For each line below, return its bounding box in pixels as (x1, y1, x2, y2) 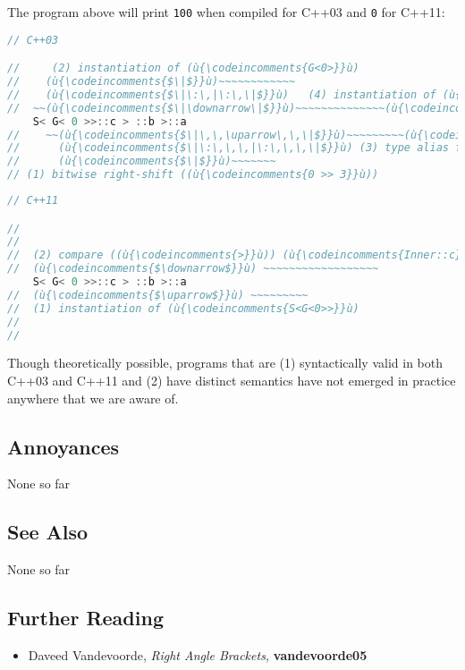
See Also (7, 518, 89, 546)
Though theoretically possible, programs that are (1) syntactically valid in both (7, 353, 444, 372)
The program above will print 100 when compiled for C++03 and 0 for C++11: (7, 3, 445, 21)
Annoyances (7, 432, 120, 460)
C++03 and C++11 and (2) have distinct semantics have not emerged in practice (7, 371, 456, 390)
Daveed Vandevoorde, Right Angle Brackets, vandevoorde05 (28, 646, 368, 665)
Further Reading (7, 604, 164, 632)
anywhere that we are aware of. (7, 388, 179, 407)
